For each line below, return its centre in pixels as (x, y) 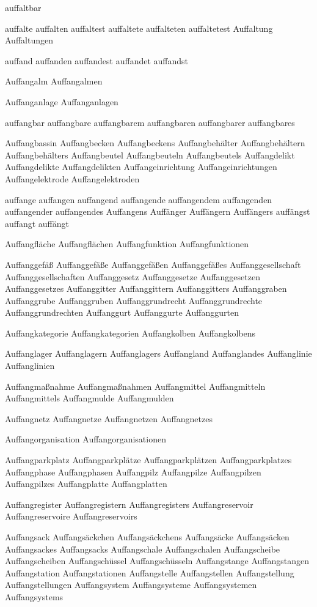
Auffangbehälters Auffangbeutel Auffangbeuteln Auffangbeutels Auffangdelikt (150, 155)
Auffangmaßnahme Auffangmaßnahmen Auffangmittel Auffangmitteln (135, 386)
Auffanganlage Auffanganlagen (62, 101)
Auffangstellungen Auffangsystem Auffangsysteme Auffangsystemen (131, 585)
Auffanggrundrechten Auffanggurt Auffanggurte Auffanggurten (122, 312)
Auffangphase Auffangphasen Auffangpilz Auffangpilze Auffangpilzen (133, 471)
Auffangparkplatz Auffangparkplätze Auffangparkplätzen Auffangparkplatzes (148, 460)
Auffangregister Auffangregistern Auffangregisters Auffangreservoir (129, 504)
